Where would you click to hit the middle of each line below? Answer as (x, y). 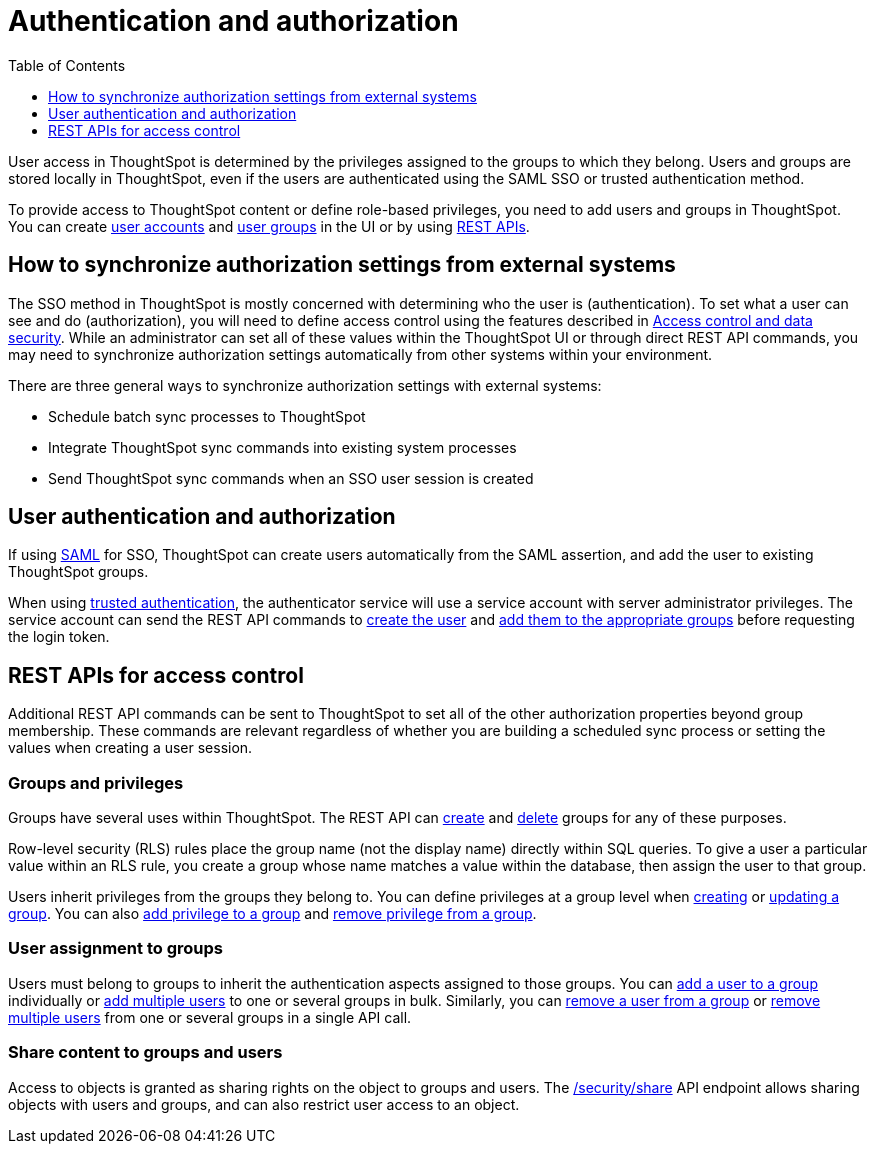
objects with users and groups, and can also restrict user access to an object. (264, 1104)
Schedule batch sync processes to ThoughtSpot (207, 416)
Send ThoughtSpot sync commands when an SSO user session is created (291, 478)
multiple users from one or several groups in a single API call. (210, 1017)
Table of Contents (67, 65)
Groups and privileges (96, 782)
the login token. (59, 637)
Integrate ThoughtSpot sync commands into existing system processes (282, 447)
